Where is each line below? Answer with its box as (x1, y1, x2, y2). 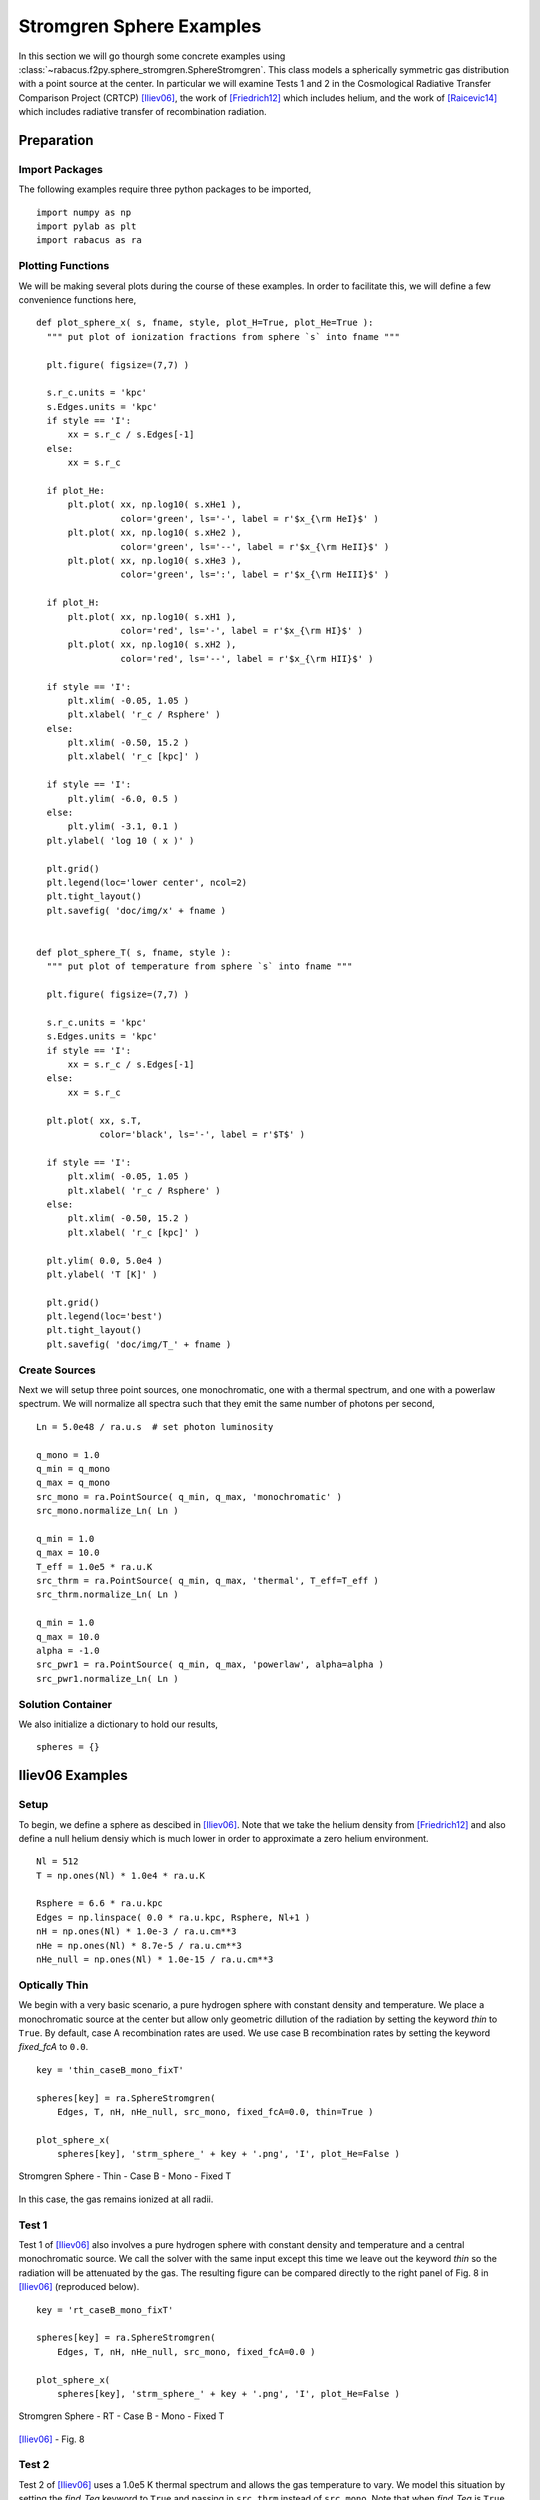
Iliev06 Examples (18, 1767, 129, 1784)
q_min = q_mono (36, 1463, 111, 1474)
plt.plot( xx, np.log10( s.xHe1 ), (67, 499, 242, 510)
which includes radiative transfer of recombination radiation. (18, 106, 267, 118)
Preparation (18, 131, 94, 149)
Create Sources (18, 1363, 96, 1377)
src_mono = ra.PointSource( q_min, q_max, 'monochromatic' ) (36, 1491, 342, 1502)
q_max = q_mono (36, 1477, 111, 1489)
